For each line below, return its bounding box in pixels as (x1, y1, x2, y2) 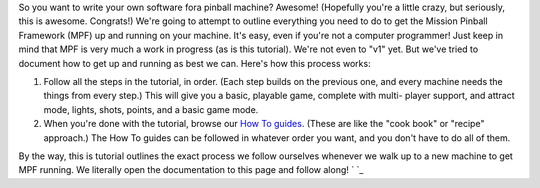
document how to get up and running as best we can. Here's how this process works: (18, 57, 371, 69)
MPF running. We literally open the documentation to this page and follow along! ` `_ (18, 164, 364, 176)
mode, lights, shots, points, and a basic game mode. (43, 103, 259, 115)
